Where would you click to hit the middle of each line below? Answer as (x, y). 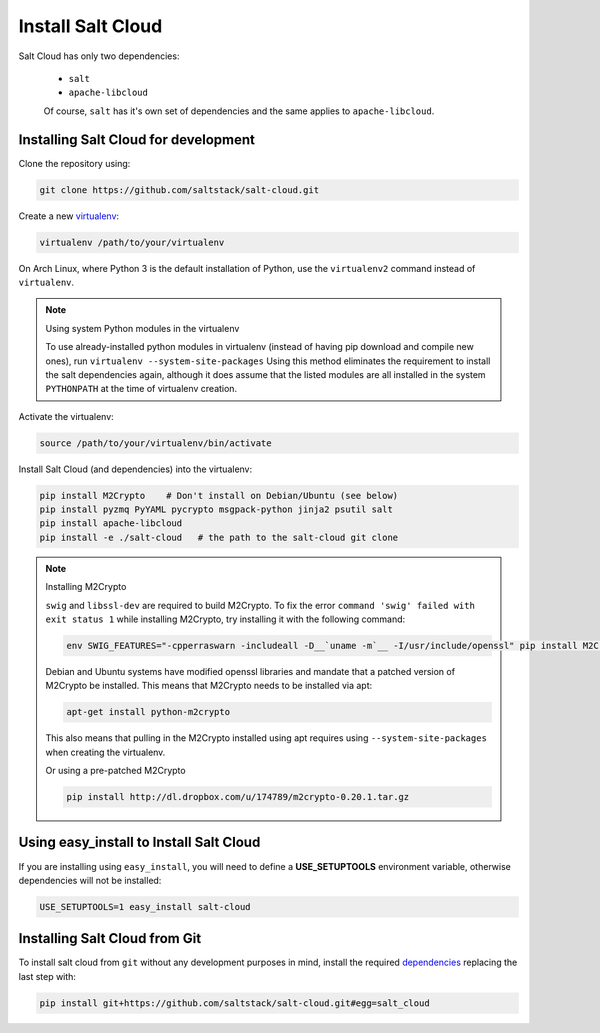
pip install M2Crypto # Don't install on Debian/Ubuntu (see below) (219, 495)
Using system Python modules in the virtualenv (142, 328)
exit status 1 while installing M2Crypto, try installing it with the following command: (225, 619)
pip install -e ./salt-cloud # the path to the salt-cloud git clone (219, 537)
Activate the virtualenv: (66, 416)
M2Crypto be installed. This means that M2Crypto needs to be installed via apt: (209, 686)
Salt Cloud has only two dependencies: (99, 56)
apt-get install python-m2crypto (148, 712)
